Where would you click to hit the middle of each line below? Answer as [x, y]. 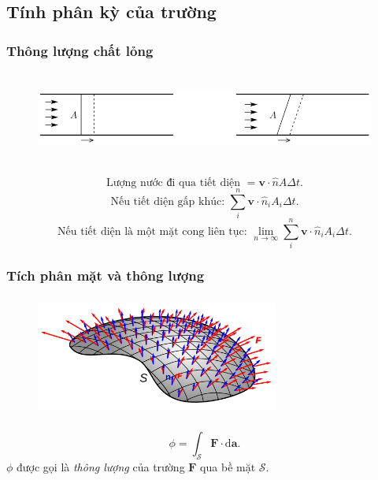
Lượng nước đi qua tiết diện [174, 182]
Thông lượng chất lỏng [80, 50]
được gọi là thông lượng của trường [101, 467]
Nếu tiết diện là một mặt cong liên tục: [152, 231]
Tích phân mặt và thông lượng [106, 275]
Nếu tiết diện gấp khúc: [168, 201]
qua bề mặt [228, 467]
